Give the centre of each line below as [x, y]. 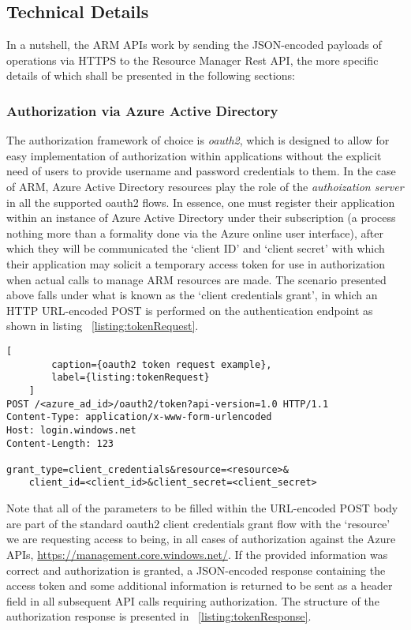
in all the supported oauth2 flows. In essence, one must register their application [201, 202]
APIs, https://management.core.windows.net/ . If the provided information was [197, 554]
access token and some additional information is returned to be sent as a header [200, 585]
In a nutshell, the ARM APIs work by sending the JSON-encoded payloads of [194, 45]
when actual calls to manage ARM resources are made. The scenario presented [196, 279]
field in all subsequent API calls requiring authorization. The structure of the [193, 600]
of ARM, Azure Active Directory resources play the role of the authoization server [205, 186]
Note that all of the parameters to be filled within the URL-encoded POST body [202, 508]
